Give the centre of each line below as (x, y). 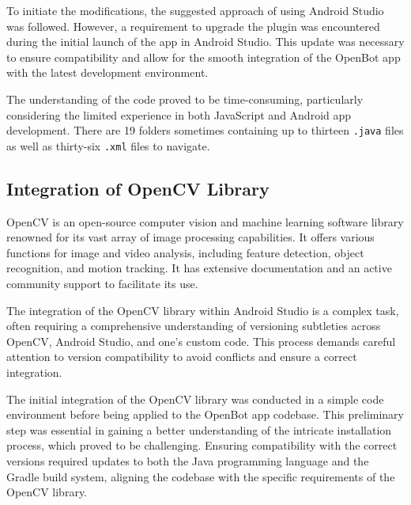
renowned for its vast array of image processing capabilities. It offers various (190, 237)
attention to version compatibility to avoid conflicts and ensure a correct (182, 357)
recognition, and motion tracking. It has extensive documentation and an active (199, 268)
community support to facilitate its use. (102, 284)
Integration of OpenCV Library (138, 188)
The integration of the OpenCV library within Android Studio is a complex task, (203, 310)
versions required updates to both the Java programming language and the (188, 460)
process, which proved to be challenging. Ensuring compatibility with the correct (202, 445)
